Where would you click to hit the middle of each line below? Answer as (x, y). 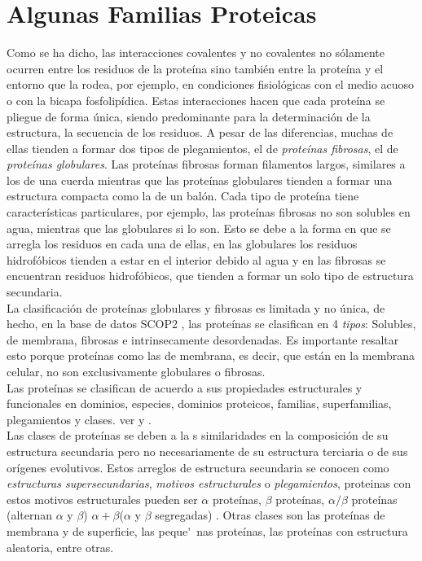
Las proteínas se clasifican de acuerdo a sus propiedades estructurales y (185, 387)
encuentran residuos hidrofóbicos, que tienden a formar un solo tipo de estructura (210, 276)
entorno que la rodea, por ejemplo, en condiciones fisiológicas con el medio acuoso (211, 84)
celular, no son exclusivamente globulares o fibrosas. (136, 371)
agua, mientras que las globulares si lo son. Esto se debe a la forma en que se (199, 228)
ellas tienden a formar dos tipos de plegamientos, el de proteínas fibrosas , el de (202, 148)
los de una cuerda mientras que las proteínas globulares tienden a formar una (200, 180)
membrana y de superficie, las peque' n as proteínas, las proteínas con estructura (207, 530)
